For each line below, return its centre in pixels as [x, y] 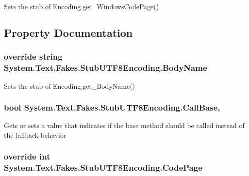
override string [33, 56]
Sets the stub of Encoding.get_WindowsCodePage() [82, 6]
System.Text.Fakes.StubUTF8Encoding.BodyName [106, 68]
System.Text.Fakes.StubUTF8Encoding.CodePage [103, 168]
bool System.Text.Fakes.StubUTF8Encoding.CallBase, [112, 107]
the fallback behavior [35, 135]
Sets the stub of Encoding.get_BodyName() [70, 86]
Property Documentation [68, 32]
